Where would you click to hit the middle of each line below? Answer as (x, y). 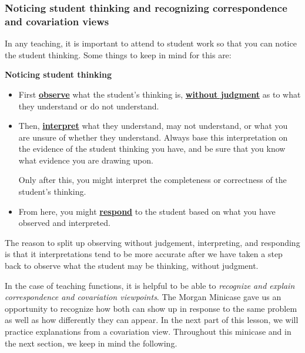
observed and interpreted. (64, 223)
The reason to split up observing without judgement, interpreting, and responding (152, 242)
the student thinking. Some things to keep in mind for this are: (118, 54)
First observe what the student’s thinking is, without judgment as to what (160, 94)
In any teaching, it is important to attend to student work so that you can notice (151, 43)
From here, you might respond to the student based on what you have (147, 211)
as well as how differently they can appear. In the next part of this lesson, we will (152, 320)
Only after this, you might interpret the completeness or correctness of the (152, 180)
